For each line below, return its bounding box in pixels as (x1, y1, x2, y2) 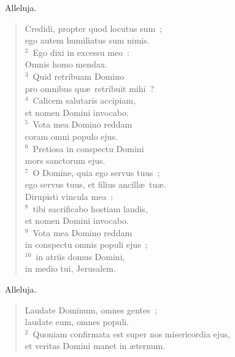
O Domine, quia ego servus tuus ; (33, 166, 160, 178)
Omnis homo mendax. (25, 58, 108, 71)
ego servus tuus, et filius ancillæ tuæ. (25, 178, 166, 191)
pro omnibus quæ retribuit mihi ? (25, 82, 155, 94)
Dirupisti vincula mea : (25, 190, 114, 202)
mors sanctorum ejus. (25, 154, 106, 167)
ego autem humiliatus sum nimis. (25, 34, 150, 47)
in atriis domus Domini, (36, 250, 125, 263)
